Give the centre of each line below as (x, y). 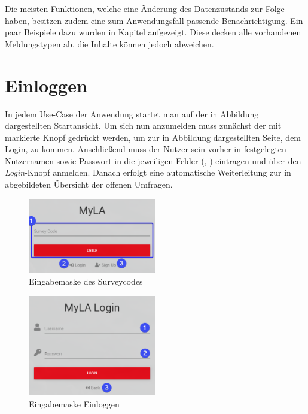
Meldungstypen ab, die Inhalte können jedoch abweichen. (109, 43)
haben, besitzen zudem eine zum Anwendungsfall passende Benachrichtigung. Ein (154, 20)
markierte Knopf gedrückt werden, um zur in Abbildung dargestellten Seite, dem (153, 137)
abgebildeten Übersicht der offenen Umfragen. (89, 184)
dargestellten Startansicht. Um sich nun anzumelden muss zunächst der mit (143, 126)
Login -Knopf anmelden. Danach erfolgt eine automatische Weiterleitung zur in (148, 172)
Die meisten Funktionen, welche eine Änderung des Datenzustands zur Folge (145, 8)
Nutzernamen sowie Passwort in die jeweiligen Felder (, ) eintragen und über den (153, 160)
